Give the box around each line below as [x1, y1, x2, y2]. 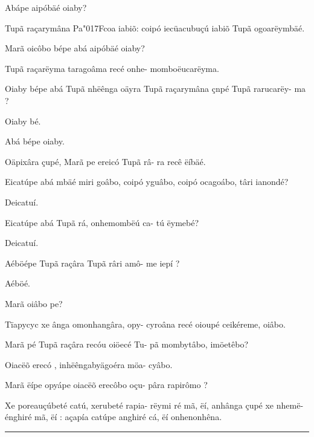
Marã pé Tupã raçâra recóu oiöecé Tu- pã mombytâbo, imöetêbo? [5, 338, 249, 351]
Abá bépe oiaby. [5, 135, 65, 147]
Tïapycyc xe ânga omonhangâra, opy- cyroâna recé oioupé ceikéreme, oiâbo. [5, 317, 286, 330]
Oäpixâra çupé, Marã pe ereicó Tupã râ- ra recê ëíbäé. [5, 155, 206, 167]
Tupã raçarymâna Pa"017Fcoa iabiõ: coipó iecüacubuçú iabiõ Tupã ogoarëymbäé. [5, 21, 305, 34]
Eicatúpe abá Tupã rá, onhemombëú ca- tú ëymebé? [5, 216, 199, 228]
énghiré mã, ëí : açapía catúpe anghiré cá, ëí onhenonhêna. [5, 410, 222, 423]
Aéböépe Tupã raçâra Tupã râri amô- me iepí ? [5, 256, 180, 269]
